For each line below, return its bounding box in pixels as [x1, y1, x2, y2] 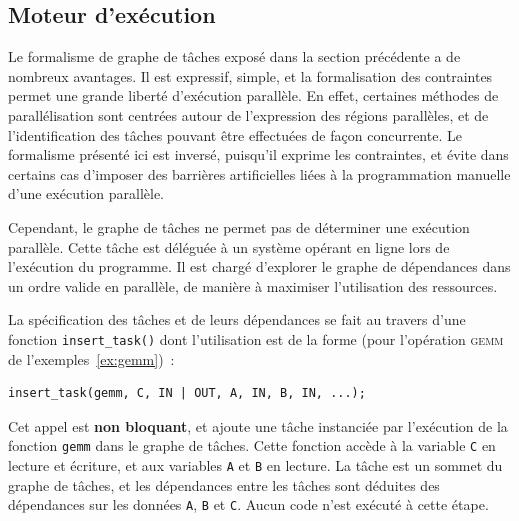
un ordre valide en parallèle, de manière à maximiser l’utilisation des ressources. [8, 275, 498, 296]
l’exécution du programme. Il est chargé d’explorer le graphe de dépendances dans [8, 256, 511, 277]
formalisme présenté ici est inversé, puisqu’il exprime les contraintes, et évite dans [8, 144, 509, 165]
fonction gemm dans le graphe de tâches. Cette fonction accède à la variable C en [8, 435, 496, 456]
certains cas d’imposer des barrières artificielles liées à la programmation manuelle [8, 163, 511, 184]
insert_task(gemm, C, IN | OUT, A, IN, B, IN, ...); [8, 386, 366, 401]
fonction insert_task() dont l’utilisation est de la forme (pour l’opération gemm [8, 328, 504, 349]
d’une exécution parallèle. [8, 183, 165, 204]
